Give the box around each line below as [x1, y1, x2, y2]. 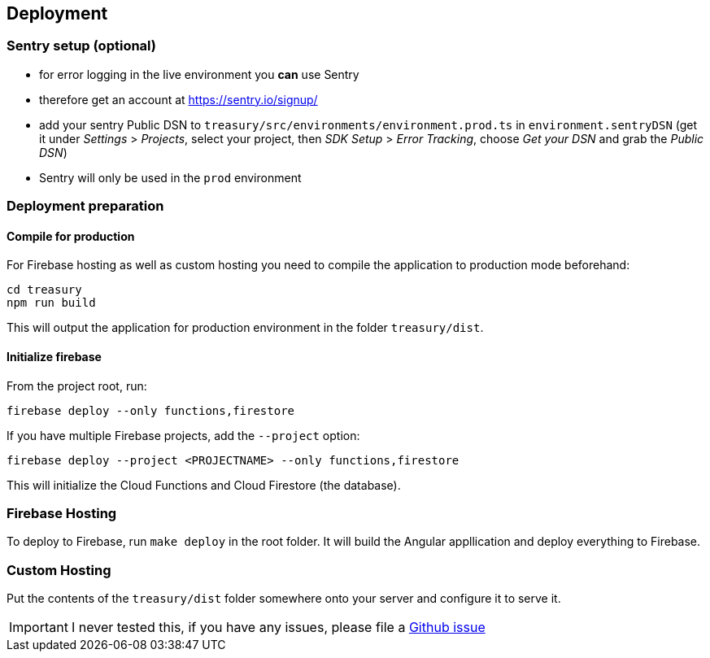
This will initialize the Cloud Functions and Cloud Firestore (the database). [7, 477, 401, 492]
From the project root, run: [7, 378, 147, 393]
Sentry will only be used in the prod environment [39, 170, 302, 185]
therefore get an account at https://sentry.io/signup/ [39, 92, 318, 107]
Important [9, 619, 68, 636]
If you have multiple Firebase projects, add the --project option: [7, 428, 360, 442]
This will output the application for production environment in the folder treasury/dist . [7, 320, 484, 335]
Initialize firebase [7, 350, 102, 364]
